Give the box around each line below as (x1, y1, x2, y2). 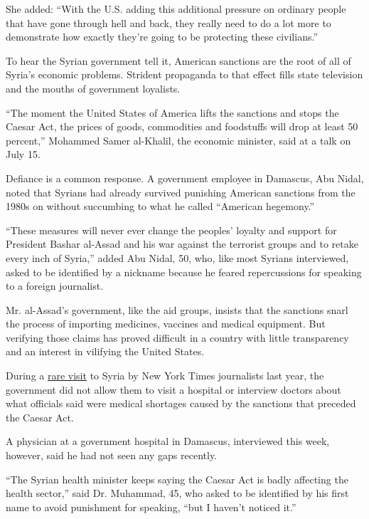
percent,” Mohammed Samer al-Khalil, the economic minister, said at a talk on (6, 132, 351, 147)
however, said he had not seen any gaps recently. (6, 448, 218, 463)
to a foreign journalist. (6, 278, 104, 293)
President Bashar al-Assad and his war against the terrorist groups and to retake (6, 236, 358, 251)
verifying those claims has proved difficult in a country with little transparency (6, 330, 349, 345)
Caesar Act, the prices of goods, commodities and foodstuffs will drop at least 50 (6, 119, 358, 134)
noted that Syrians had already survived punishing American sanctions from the (6, 184, 355, 199)
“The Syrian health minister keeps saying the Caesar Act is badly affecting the (6, 471, 348, 486)
